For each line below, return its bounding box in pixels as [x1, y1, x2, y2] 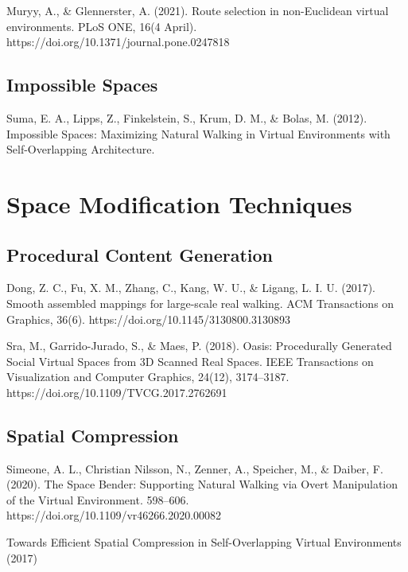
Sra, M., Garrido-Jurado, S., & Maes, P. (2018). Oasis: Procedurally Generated [6, 337, 392, 354]
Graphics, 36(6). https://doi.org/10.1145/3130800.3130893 [6, 310, 290, 327]
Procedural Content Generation [6, 242, 273, 267]
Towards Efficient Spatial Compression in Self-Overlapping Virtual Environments [6, 534, 402, 551]
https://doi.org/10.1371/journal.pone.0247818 [6, 33, 230, 50]
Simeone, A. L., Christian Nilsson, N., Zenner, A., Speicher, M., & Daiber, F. [6, 460, 383, 477]
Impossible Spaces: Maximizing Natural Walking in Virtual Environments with [6, 125, 391, 142]
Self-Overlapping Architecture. [6, 141, 155, 158]
